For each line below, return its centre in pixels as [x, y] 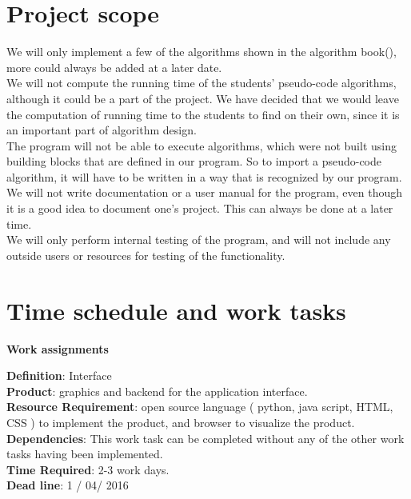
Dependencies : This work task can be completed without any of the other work [205, 438]
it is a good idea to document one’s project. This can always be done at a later [200, 208]
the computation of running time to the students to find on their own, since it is [203, 114]
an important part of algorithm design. [102, 130]
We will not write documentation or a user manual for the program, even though [204, 192]
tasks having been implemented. [85, 454]
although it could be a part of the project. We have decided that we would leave [203, 98]
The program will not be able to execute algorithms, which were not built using [202, 145]
